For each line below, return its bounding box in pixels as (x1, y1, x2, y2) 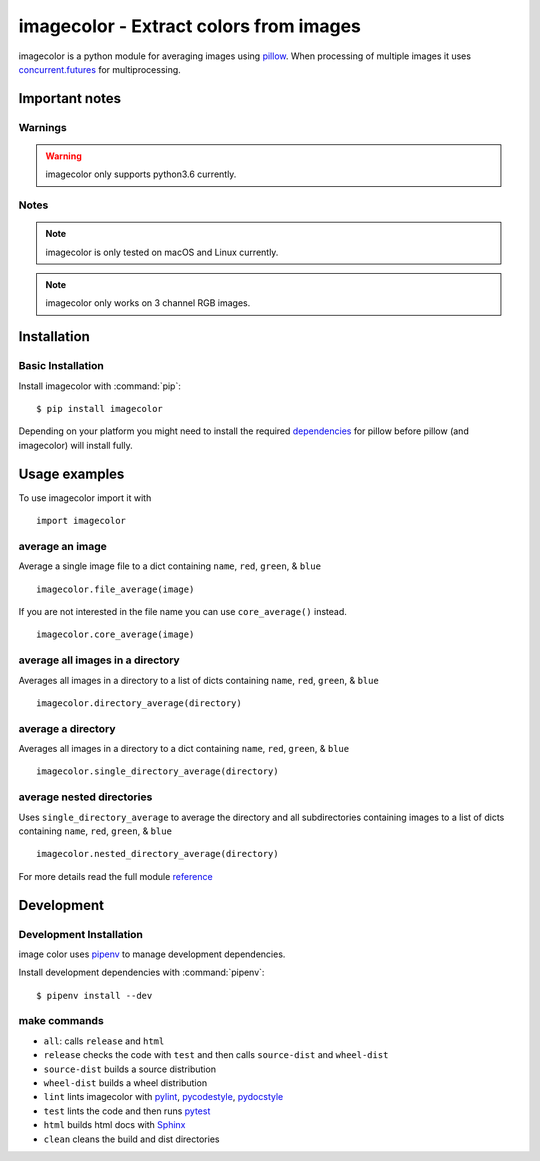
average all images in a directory (18, 653, 180, 667)
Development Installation (18, 927, 144, 941)
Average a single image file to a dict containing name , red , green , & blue (18, 560, 322, 572)
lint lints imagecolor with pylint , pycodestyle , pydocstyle (43, 1091, 284, 1103)
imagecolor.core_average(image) (36, 629, 195, 640)
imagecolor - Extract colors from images (18, 15, 362, 37)
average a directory (18, 721, 116, 735)
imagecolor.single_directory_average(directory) (36, 766, 279, 777)
